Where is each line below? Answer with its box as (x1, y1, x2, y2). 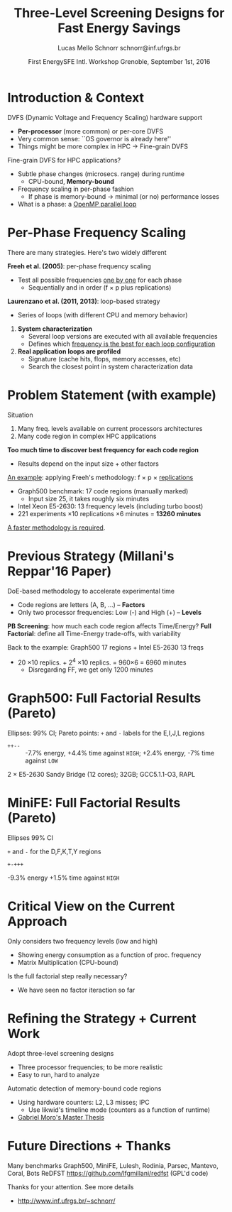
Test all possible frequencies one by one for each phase (17, 275, 182, 284)
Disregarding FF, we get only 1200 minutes (28, 665, 154, 674)
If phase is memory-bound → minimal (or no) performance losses (28, 192, 220, 200)
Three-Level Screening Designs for (13, 5, 225, 21)
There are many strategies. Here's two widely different (7, 248, 167, 256)
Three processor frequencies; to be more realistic (17, 1063, 163, 1071)
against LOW (25, 756, 58, 765)
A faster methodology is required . (7, 523, 106, 532)
